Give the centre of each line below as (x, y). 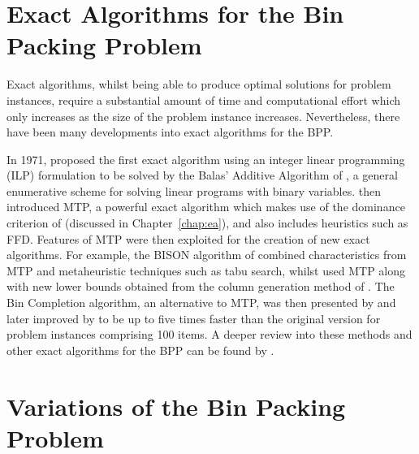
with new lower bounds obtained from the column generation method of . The (201, 286)
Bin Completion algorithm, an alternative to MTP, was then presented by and (201, 303)
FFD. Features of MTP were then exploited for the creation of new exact (188, 238)
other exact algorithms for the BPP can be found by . (140, 350)
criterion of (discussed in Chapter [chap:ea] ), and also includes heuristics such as (207, 223)
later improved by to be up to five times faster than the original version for (194, 318)
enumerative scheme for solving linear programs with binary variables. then (194, 190)
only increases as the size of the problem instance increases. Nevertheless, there (203, 116)
